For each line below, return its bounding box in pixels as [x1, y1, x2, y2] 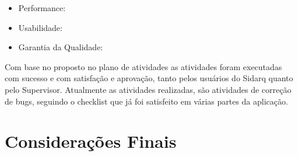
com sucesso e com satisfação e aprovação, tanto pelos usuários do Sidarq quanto [5, 72, 293, 84]
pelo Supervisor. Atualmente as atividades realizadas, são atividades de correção [5, 83, 292, 95]
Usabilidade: [18, 21, 62, 33]
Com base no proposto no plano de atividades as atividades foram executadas [5, 60, 282, 72]
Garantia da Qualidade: [18, 41, 103, 53]
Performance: [18, 2, 66, 13]
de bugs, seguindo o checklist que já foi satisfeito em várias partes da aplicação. [5, 95, 288, 107]
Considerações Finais [5, 129, 177, 153]
